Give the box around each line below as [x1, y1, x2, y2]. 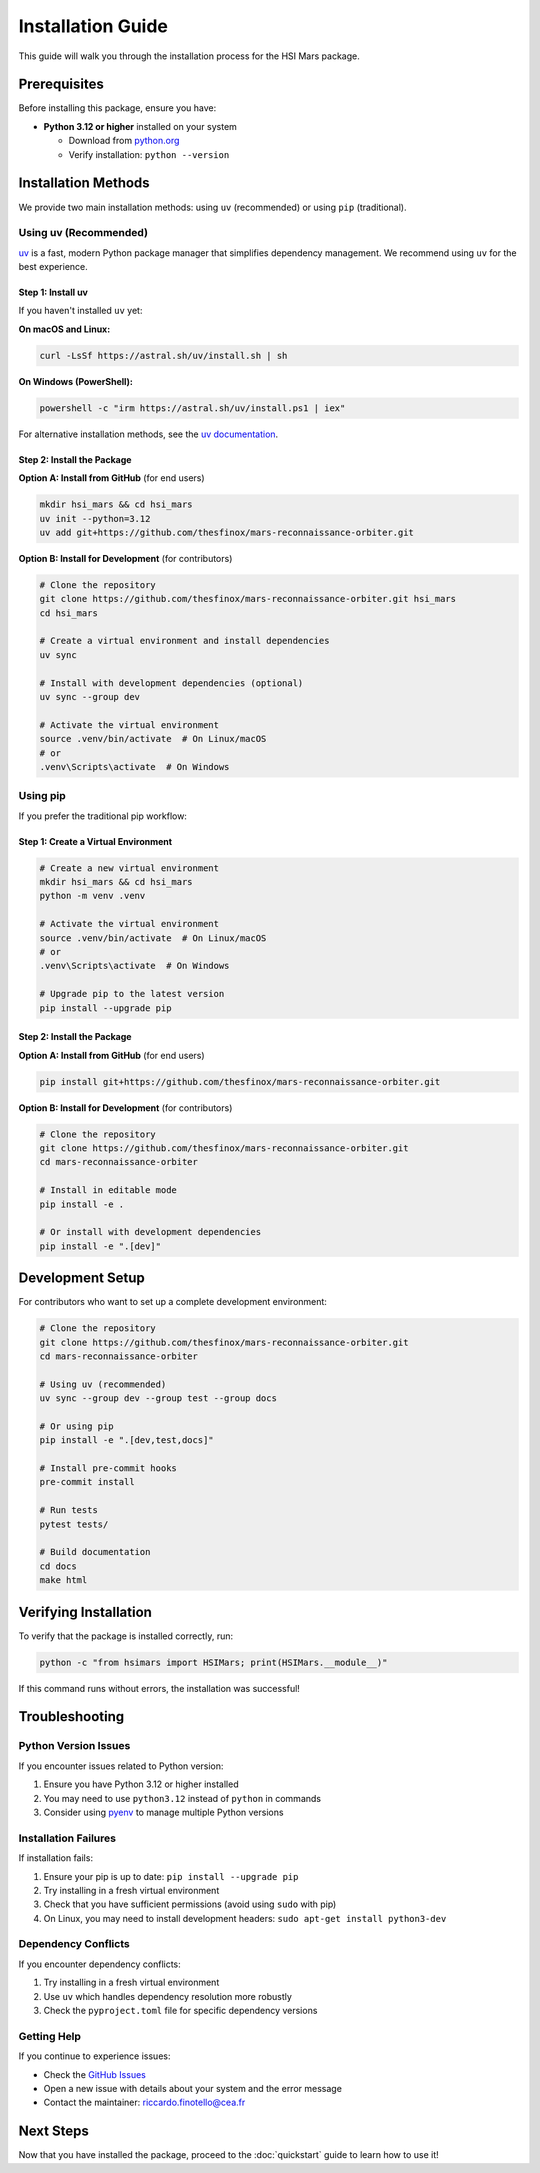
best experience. [18, 261, 89, 273]
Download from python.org [68, 135, 180, 147]
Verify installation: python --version [68, 148, 230, 160]
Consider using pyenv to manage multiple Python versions [43, 1806, 284, 1818]
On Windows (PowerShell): [18, 375, 134, 387]
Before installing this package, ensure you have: [18, 102, 217, 114]
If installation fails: [18, 1852, 94, 1864]
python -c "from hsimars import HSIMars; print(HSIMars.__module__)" [39, 1656, 388, 1668]
